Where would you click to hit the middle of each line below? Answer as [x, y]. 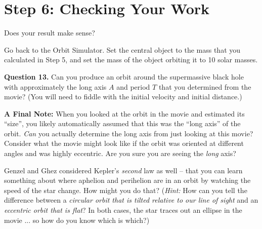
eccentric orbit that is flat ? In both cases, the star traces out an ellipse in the [123, 210]
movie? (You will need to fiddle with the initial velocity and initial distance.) [123, 97]
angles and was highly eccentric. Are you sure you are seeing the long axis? [120, 153]
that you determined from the [205, 86]
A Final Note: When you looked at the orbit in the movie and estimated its [124, 113]
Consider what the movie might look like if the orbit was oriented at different [124, 143]
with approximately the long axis [55, 86]
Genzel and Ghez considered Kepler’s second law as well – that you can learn [123, 170]
